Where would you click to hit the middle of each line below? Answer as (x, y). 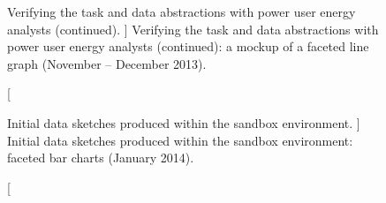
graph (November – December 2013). (107, 63)
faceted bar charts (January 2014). (101, 158)
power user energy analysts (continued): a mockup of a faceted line (188, 46)
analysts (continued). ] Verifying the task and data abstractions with (193, 29)
